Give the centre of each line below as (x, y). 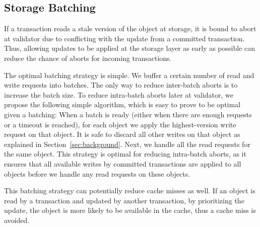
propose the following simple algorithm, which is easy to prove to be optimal (122, 104)
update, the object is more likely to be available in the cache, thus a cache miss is (130, 210)
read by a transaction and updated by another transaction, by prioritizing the (124, 200)
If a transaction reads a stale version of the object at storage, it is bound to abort (130, 28)
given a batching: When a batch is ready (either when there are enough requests (128, 114)
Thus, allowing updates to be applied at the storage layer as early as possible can (130, 48)
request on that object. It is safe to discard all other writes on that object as (122, 134)
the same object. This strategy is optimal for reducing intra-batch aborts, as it (125, 154)
